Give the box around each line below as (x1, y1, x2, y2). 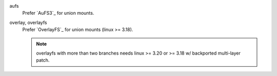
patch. (36, 57, 50, 63)
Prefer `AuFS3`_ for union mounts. (22, 10, 94, 16)
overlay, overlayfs (9, 19, 47, 26)
